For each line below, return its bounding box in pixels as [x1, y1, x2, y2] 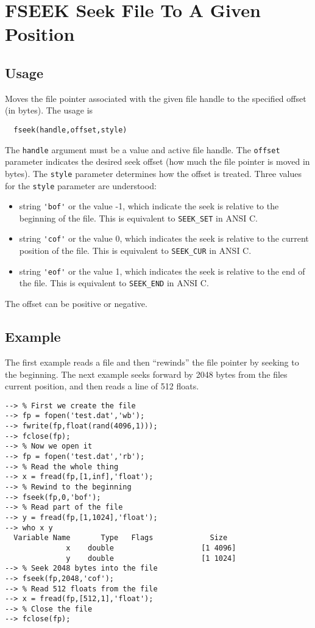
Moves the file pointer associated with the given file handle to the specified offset [5, 92, 306, 104]
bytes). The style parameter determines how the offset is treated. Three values [5, 167, 302, 179]
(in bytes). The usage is [5, 104, 93, 117]
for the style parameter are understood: [5, 179, 157, 192]
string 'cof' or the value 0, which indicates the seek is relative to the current [19, 232, 309, 245]
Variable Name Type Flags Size [13, 533, 228, 543]
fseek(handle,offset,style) [13, 125, 127, 134]
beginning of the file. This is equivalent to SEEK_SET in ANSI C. [19, 211, 258, 224]
